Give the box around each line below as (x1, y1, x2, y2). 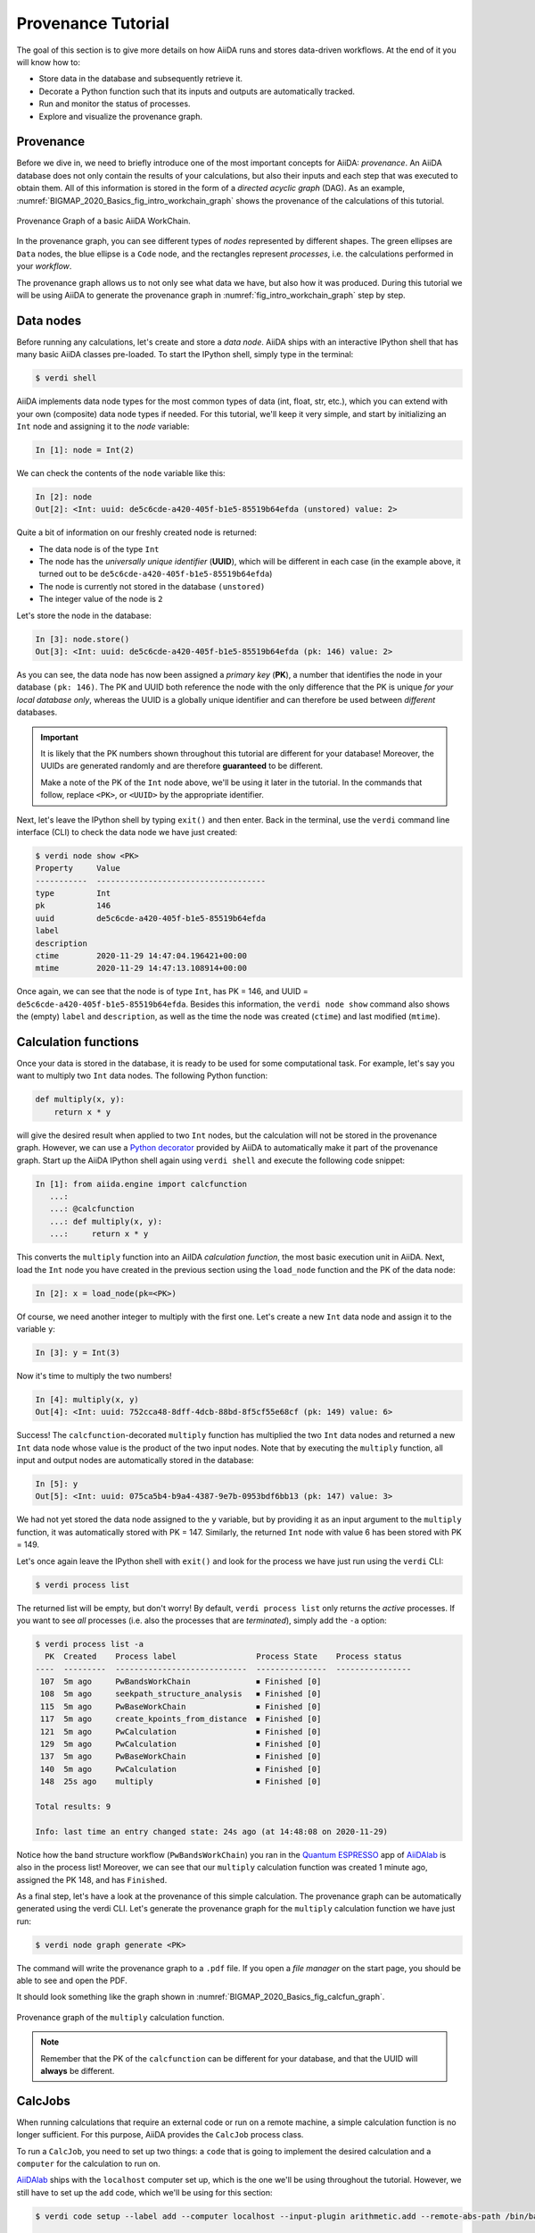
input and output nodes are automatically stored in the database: (16, 1455, 254, 1465)
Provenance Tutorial (16, 13, 169, 33)
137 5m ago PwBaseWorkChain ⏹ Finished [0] (40, 1752, 322, 1761)
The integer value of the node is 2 (38, 594, 164, 605)
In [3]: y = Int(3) (35, 1347, 120, 1358)
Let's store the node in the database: (16, 610, 152, 621)
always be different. (40, 2065, 115, 2076)
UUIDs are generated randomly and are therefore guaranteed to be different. (40, 760, 324, 772)
